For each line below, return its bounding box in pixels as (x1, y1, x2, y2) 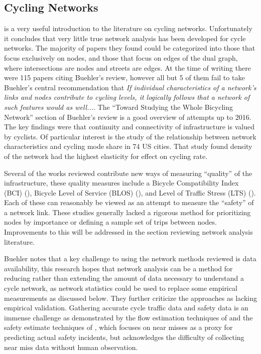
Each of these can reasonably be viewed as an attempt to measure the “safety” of (4, 197, 254, 208)
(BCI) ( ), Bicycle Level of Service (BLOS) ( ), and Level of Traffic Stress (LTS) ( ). (4, 187, 256, 198)
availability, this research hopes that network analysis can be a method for (4, 263, 233, 273)
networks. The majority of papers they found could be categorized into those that (4, 43, 255, 53)
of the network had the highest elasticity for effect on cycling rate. (4, 150, 208, 161)
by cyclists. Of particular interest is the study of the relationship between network (4, 131, 256, 141)
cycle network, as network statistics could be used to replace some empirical (4, 283, 237, 293)
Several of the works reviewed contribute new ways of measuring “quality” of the (4, 167, 252, 178)
